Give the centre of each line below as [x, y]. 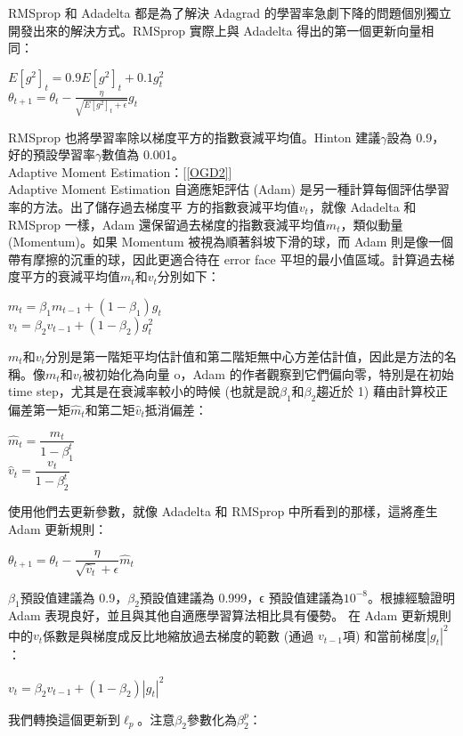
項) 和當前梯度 [385, 635]
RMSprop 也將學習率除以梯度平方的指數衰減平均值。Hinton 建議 [195, 137]
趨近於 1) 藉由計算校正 [382, 391]
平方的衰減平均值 [70, 276]
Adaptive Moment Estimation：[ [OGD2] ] [120, 171]
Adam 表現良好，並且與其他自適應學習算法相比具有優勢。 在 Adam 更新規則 [230, 615]
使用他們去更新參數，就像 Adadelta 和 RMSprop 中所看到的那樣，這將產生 [223, 510]
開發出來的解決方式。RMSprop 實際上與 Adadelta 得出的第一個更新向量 [215, 30]
